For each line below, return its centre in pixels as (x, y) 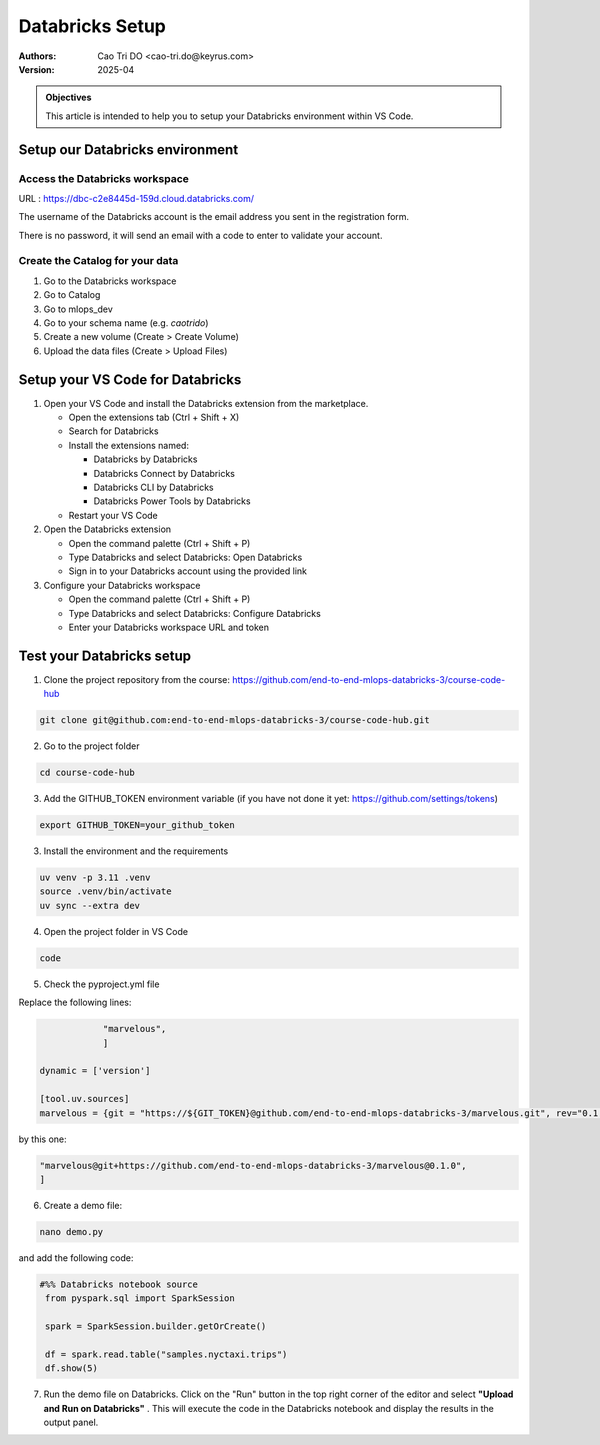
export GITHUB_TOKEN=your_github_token (137, 825)
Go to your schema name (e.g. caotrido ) (126, 322)
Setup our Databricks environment (128, 149)
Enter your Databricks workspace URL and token (169, 627)
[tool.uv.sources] (84, 1099)
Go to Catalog (72, 295)
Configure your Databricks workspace (122, 585)
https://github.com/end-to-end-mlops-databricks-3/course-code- (368, 679)
